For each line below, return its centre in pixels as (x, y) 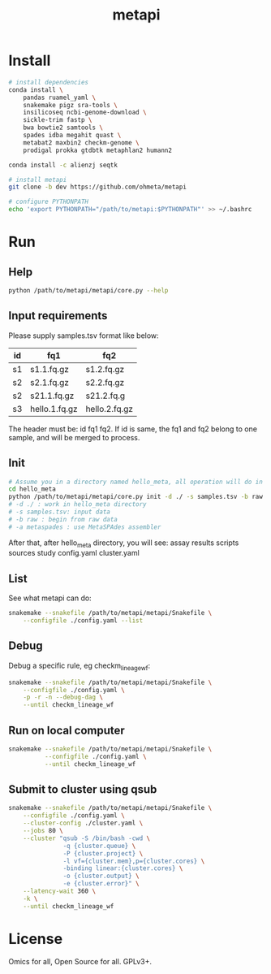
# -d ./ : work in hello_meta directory (78, 504)
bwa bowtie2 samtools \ (63, 128)
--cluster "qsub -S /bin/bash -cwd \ (87, 838)
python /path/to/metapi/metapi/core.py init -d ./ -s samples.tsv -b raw (136, 497)
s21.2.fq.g (105, 396)
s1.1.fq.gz (49, 369)
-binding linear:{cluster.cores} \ (123, 868)
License (36, 939)
